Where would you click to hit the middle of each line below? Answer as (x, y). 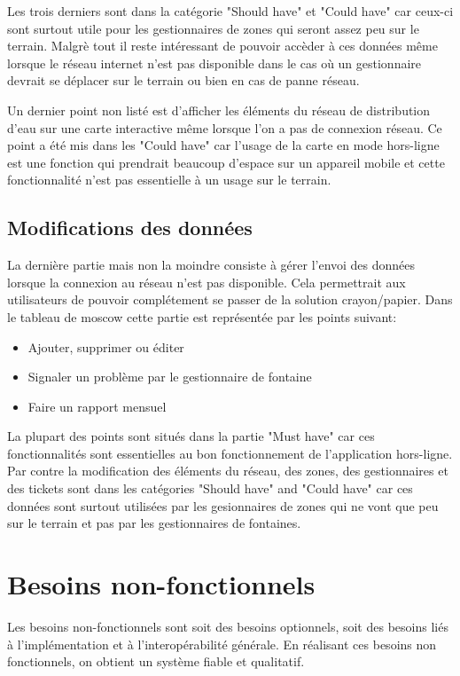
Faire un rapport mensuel (97, 406)
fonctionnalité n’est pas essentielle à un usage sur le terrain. (169, 180)
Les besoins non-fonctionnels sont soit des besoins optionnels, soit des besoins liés (228, 626)
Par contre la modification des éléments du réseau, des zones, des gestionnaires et (228, 471)
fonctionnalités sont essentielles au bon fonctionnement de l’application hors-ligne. (230, 453)
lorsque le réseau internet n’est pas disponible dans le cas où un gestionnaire (214, 63)
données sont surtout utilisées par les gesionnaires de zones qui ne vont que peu (223, 505)
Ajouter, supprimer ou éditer (106, 346)
